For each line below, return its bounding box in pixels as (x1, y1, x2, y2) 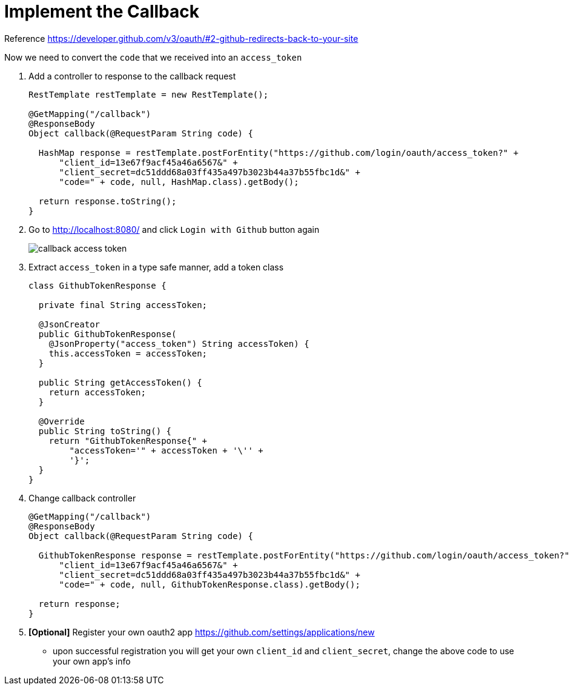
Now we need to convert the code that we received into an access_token (4, 52, 302, 62)
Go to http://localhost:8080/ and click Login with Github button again (28, 224, 320, 235)
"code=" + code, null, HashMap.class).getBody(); (59, 176, 299, 187)
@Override (38, 416, 85, 426)
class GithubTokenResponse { (28, 280, 167, 290)
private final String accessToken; (38, 300, 208, 310)
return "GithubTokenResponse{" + (48, 435, 208, 446)
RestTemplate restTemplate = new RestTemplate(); (28, 89, 269, 99)
